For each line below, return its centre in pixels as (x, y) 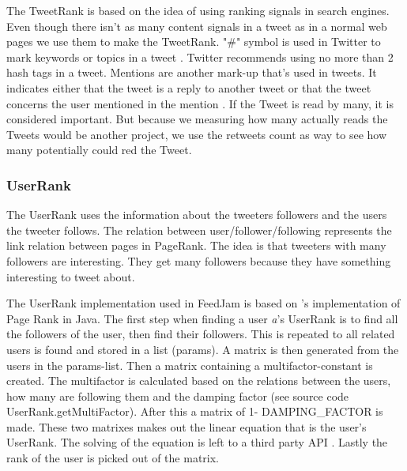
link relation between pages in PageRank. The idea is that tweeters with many (196, 245)
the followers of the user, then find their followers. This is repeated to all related (201, 334)
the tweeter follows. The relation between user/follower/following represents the (199, 230)
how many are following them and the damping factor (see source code (178, 396)
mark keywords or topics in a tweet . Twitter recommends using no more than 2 (200, 57)
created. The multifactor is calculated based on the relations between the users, (199, 381)
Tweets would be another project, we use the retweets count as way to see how (197, 134)
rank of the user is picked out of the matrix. (113, 458)
